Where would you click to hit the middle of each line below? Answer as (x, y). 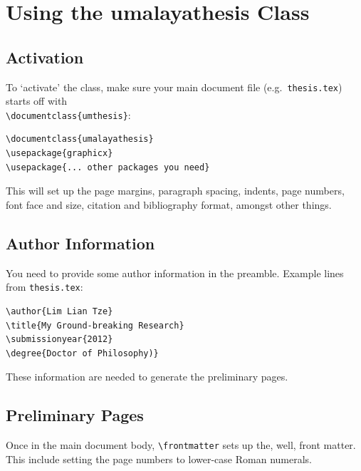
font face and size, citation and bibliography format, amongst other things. (169, 204)
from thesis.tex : (45, 287)
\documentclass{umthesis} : (68, 114)
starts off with (37, 101)
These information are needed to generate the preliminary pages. (147, 377)
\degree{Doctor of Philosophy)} (82, 353)
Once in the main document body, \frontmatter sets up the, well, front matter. (181, 445)
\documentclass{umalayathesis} (80, 139)
